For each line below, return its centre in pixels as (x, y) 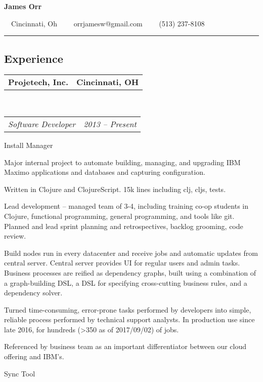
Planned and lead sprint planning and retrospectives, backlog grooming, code (124, 226)
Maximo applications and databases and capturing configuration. (105, 172)
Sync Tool (20, 373)
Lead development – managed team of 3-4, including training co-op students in (126, 206)
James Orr (23, 6)
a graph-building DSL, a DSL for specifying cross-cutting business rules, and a (126, 282)
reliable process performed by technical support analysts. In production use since (129, 319)
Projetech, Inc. (38, 82)
